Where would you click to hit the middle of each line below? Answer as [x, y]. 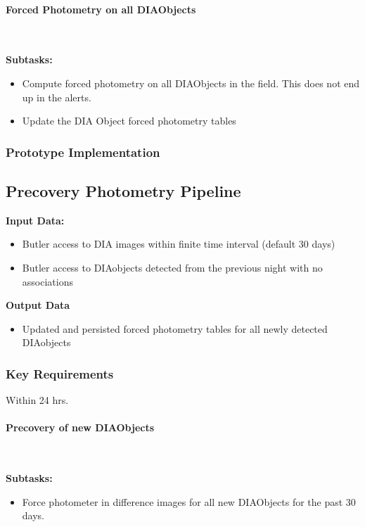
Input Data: [35, 220]
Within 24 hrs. [37, 400]
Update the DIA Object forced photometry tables [129, 121]
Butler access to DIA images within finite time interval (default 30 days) [179, 244]
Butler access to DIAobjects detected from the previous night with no [172, 267]
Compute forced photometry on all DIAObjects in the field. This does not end [191, 83]
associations [47, 281]
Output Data [38, 305]
